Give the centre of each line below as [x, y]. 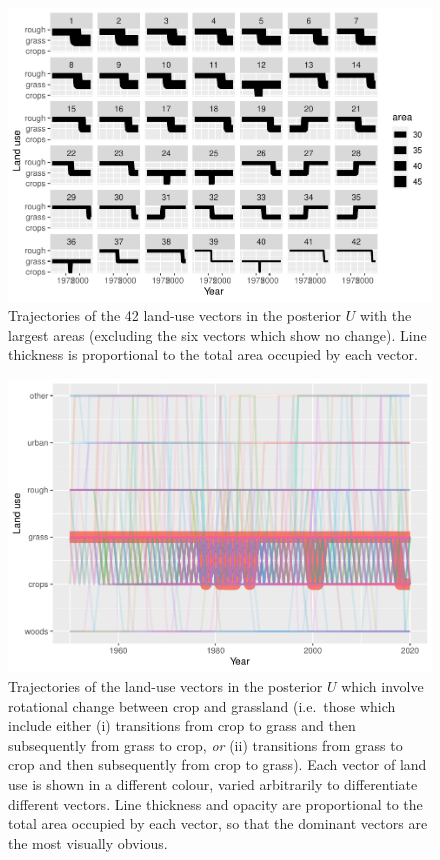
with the [385, 315]
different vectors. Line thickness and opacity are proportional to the [215, 803]
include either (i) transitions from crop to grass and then [182, 725]
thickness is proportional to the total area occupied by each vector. [213, 354]
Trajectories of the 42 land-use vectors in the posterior [174, 315]
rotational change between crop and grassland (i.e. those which [202, 705]
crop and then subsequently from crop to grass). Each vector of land [217, 764]
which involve [382, 686]
